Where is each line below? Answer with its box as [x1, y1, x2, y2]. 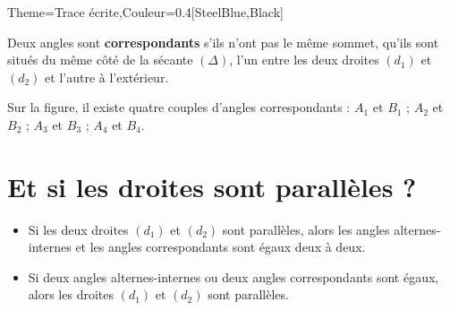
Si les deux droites [28, 220, 129, 238]
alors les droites [28, 285, 114, 304]
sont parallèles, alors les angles [222, 220, 390, 238]
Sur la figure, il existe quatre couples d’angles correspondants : [7, 98, 351, 116]
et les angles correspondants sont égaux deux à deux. [75, 237, 366, 256]
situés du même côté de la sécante [7, 50, 193, 69]
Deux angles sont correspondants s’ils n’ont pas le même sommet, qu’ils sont [7, 32, 439, 51]
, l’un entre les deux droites [229, 50, 379, 69]
